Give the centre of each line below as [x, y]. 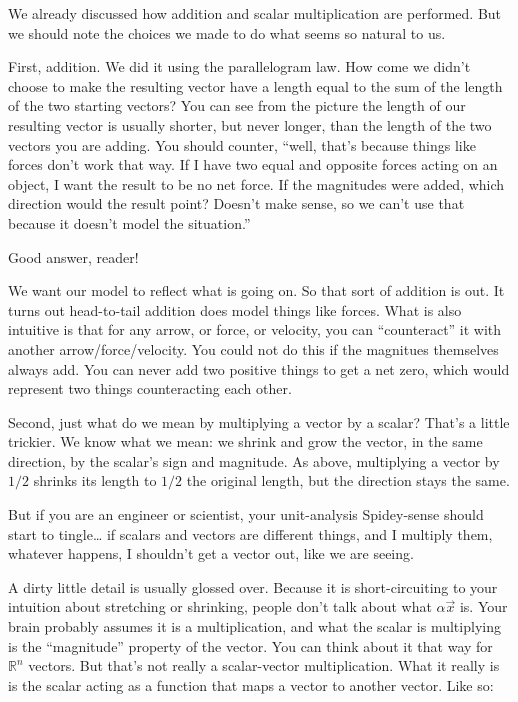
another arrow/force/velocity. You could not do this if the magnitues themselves [253, 348]
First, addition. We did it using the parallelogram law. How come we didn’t [239, 66]
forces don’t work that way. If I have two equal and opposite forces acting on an [253, 164]
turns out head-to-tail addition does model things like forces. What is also [235, 309]
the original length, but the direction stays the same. [348, 480]
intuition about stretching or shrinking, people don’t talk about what [220, 606]
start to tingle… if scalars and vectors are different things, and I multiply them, [250, 533]
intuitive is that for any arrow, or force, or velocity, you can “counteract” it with [255, 329]
